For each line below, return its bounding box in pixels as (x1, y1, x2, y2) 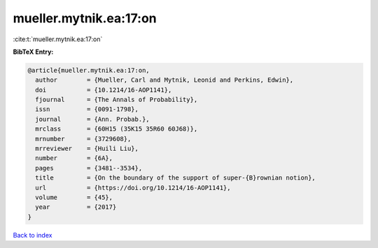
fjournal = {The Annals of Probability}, (35, 96, 198, 104)
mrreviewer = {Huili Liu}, (35, 145, 139, 153)
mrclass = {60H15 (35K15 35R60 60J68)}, (35, 125, 198, 133)
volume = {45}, (35, 194, 113, 201)
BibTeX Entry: (13, 48, 54, 56)
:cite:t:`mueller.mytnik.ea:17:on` (13, 35, 103, 43)
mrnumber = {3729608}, (35, 135, 132, 143)
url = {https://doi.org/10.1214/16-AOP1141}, (35, 184, 231, 191)
